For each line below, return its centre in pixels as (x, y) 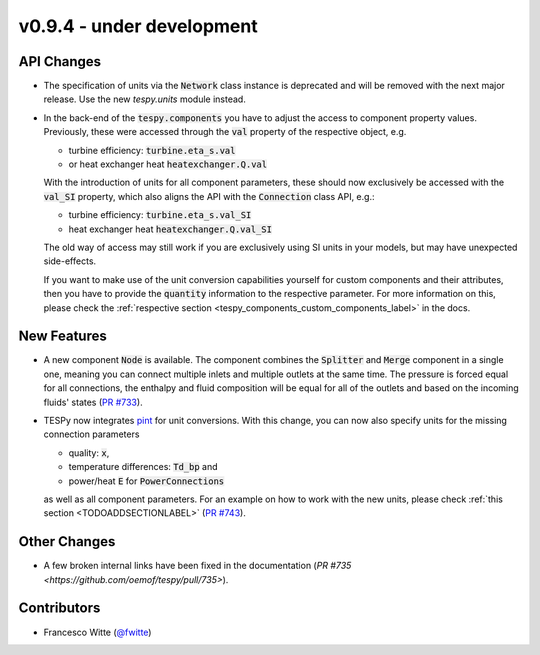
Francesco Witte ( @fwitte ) (97, 632)
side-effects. (70, 261)
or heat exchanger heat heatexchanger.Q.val (168, 164)
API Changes (60, 61)
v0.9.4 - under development (138, 26)
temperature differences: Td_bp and (143, 467)
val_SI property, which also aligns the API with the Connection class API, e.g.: (209, 196)
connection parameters (91, 434)
